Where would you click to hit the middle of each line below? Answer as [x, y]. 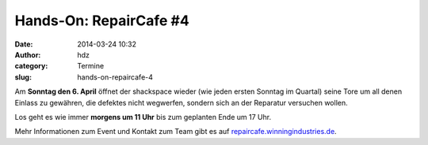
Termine [91, 66]
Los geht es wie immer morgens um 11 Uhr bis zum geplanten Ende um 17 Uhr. [143, 117]
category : [31, 66]
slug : [23, 77]
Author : [28, 54]
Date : [24, 44]
